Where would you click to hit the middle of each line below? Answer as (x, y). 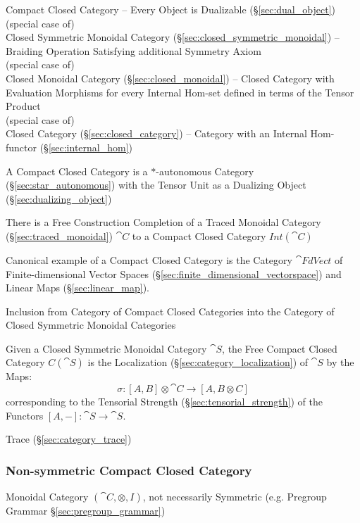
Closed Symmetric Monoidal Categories (91, 325)
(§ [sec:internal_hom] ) (86, 147)
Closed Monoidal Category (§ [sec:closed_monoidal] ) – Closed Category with (170, 78)
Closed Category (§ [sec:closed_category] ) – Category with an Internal (156, 133)
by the (340, 362)
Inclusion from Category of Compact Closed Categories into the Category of (170, 311)
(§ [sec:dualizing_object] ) (59, 198)
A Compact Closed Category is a (77, 171)
